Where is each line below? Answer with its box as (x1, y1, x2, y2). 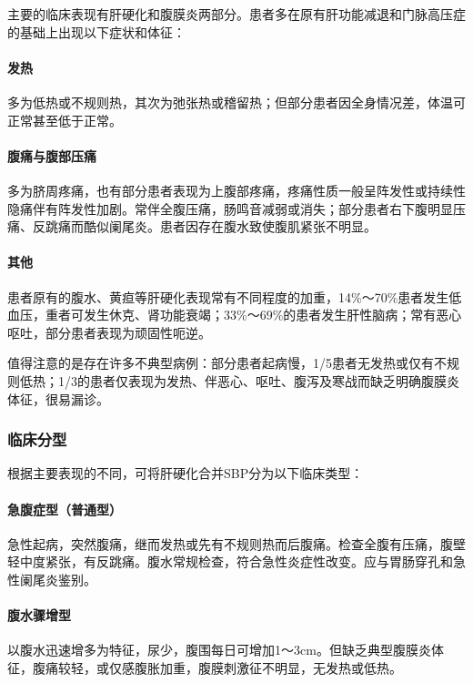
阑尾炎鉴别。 (19, 569, 96, 588)
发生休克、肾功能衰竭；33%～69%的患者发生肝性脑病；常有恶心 (83, 305, 462, 324)
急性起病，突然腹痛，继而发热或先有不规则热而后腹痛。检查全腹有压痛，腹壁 (7, 534, 466, 553)
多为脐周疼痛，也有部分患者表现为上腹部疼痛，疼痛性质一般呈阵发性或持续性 (7, 180, 466, 199)
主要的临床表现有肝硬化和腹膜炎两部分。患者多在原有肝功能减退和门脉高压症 (7, 5, 466, 23)
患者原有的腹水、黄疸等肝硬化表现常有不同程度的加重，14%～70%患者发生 (7, 287, 449, 306)
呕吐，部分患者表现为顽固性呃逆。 (7, 322, 211, 341)
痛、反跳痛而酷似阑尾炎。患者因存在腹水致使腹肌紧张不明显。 (7, 217, 377, 236)
